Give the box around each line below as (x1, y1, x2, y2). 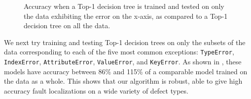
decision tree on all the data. (24, 20, 110, 31)
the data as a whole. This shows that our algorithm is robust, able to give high (4, 76, 243, 86)
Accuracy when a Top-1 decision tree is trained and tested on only (24, 1, 224, 11)
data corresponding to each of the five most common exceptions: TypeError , (4, 47, 234, 57)
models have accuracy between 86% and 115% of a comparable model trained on (4, 66, 248, 76)
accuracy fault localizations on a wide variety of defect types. (4, 85, 188, 96)
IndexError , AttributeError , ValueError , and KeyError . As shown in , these (4, 56, 242, 67)
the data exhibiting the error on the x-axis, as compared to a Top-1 (24, 10, 228, 21)
